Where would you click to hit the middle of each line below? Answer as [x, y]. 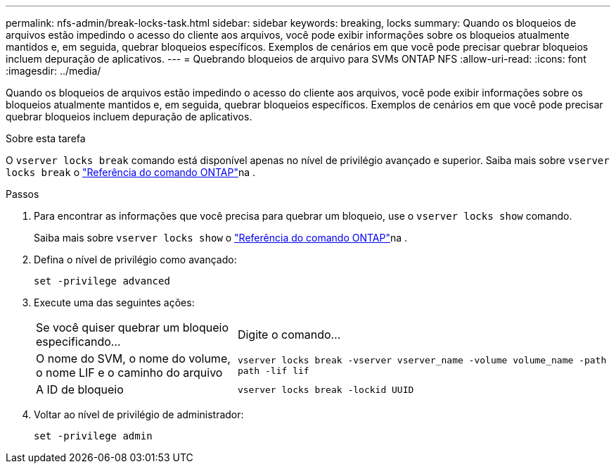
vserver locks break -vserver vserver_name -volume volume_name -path [422, 360]
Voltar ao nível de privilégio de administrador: [139, 414]
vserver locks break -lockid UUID [326, 389]
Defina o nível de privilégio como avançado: [135, 259]
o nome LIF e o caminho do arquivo [129, 373]
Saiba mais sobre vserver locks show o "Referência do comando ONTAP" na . [221, 238]
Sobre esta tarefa [46, 138]
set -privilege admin [93, 436]
